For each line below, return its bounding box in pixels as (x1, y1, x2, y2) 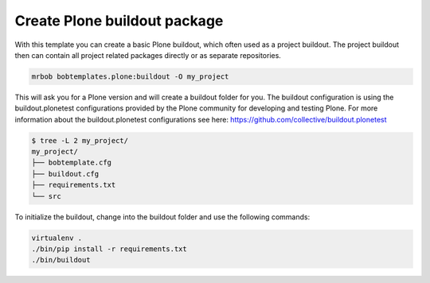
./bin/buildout (31, 255, 91, 265)
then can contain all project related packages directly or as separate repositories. (14, 50, 282, 60)
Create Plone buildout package (14, 12, 224, 29)
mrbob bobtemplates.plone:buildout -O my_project (31, 72, 229, 81)
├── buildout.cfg (31, 169, 100, 178)
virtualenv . (31, 233, 83, 242)
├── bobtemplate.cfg (31, 158, 111, 167)
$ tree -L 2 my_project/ (31, 136, 129, 145)
